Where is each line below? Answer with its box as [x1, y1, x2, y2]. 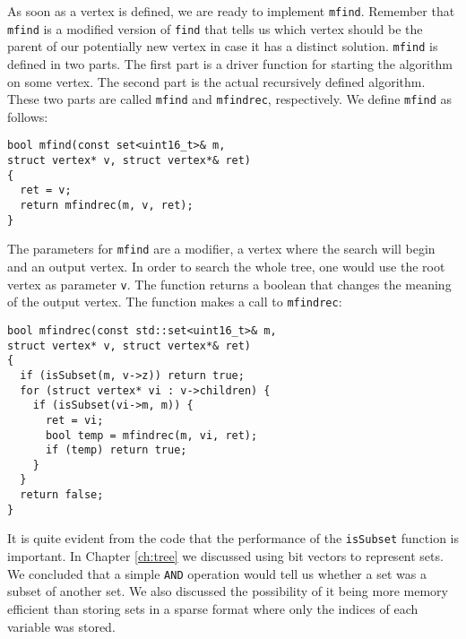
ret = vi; [45, 413, 104, 427]
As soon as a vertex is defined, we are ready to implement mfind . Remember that [7, 2, 455, 20]
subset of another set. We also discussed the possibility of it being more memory [7, 582, 448, 600]
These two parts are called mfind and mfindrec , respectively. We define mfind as [7, 90, 452, 108]
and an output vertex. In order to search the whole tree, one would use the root [7, 257, 445, 275]
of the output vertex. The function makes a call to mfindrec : [7, 292, 342, 311]
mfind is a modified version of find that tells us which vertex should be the [7, 19, 423, 38]
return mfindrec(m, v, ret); [20, 199, 194, 212]
